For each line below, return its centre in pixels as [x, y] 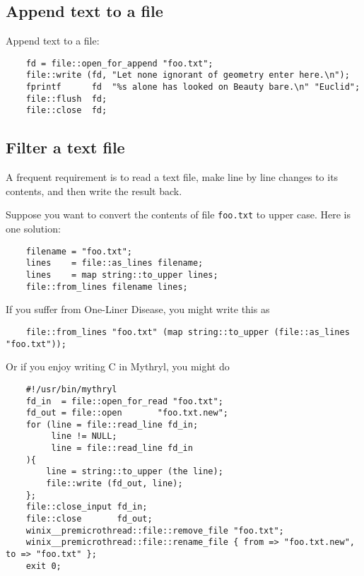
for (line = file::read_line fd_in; [112, 424]
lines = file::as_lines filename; [115, 263]
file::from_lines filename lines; [107, 287]
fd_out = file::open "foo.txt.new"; [127, 413]
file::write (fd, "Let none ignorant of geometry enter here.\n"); [188, 75]
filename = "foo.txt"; [79, 251]
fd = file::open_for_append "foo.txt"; [119, 63]
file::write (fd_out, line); [115, 484]
